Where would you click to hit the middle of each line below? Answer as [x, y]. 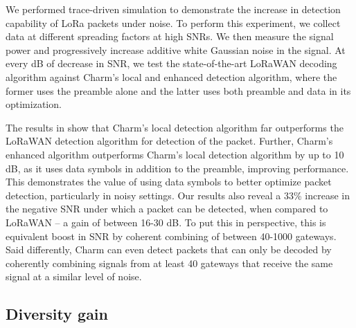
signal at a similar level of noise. [74, 276]
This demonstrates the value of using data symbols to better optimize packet [169, 182]
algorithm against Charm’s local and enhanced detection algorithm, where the [171, 76]
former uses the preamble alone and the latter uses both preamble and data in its [178, 90]
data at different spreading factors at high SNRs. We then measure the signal [170, 36]
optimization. [34, 104]
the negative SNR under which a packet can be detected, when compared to [167, 209]
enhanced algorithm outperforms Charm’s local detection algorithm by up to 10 [175, 154]
